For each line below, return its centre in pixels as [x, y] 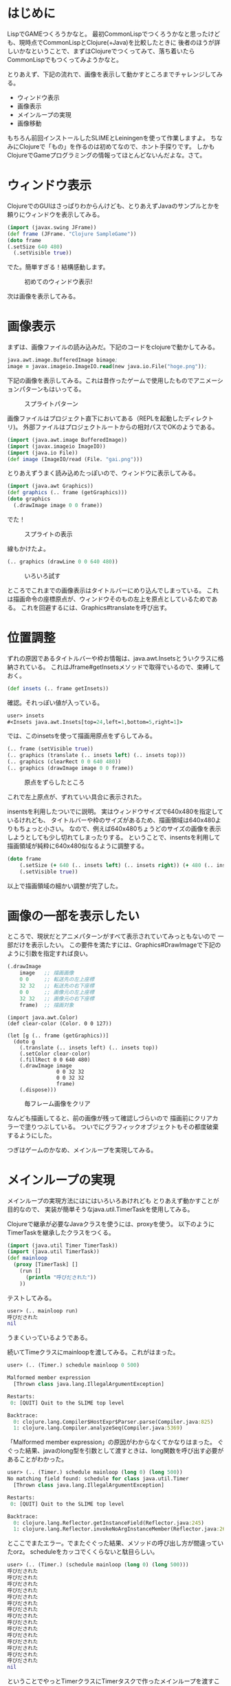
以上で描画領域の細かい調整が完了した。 [64, 886]
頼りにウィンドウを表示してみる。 [55, 214]
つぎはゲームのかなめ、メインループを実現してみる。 [82, 1150]
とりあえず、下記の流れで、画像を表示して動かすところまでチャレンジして [112, 74]
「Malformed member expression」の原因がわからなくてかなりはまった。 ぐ [115, 1442]
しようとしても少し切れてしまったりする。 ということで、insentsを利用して [114, 837]
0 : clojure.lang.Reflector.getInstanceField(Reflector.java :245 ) [109, 1523]
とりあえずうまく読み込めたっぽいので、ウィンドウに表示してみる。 [103, 473]
